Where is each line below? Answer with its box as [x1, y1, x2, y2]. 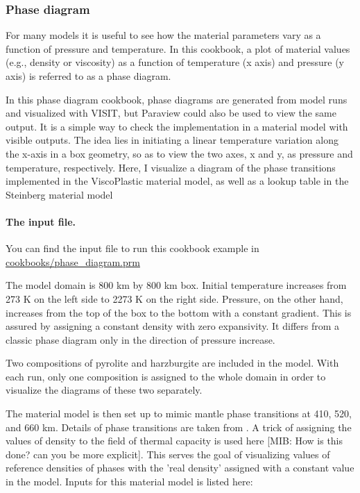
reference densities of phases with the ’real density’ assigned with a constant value [6, 460, 354, 475]
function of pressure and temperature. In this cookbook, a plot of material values [6, 41, 350, 56]
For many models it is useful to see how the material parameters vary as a [6, 28, 321, 42]
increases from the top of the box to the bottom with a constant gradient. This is [6, 305, 352, 319]
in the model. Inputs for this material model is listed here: [6, 474, 253, 489]
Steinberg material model [6, 187, 113, 201]
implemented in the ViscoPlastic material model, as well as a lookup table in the [6, 174, 349, 188]
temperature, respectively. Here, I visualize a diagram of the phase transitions [6, 160, 336, 174]
